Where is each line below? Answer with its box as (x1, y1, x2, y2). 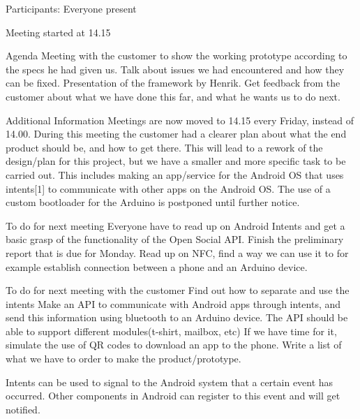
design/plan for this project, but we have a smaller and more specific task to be (6, 154, 346, 168)
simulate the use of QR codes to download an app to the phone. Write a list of (6, 337, 342, 352)
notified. (6, 402, 40, 416)
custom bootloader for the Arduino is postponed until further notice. (6, 195, 300, 209)
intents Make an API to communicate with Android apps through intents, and (6, 296, 341, 311)
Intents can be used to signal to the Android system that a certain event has (6, 374, 333, 389)
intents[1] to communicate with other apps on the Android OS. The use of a (6, 181, 331, 196)
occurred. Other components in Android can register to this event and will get (6, 388, 340, 403)
